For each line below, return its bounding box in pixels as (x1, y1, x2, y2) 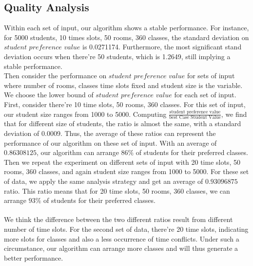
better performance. (4, 252, 63, 263)
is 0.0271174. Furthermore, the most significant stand (82, 42, 242, 52)
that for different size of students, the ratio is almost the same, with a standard (4, 118, 241, 129)
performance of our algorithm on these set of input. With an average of (4, 137, 217, 148)
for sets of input (187, 70, 235, 81)
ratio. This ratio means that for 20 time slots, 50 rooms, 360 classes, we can (4, 185, 230, 196)
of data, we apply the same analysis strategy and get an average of (4, 176, 203, 186)
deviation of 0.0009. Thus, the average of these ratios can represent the (4, 128, 216, 138)
